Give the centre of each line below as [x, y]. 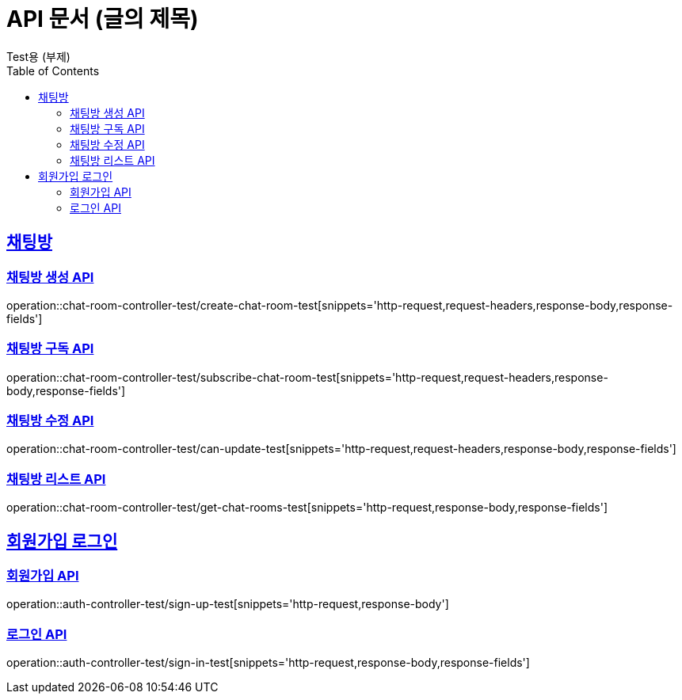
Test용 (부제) [38, 56]
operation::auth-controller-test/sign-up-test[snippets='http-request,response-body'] [228, 604]
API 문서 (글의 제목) [103, 19]
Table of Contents [53, 70]
